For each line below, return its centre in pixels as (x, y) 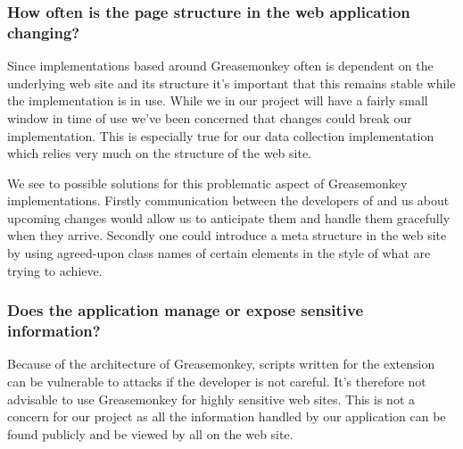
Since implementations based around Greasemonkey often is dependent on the (220, 66)
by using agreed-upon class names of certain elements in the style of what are (219, 253)
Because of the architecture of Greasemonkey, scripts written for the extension (221, 364)
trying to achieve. (55, 270)
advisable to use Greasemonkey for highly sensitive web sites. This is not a (211, 399)
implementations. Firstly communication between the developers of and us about (228, 200)
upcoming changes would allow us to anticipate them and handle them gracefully (229, 217)
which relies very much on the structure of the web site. (160, 153)
